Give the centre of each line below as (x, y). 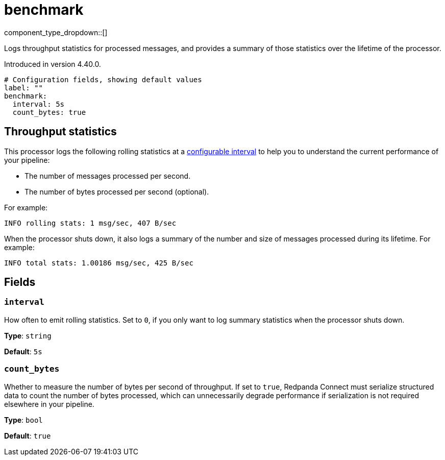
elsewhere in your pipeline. (49, 404)
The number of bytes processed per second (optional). (117, 191)
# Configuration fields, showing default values (103, 79)
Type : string (28, 335)
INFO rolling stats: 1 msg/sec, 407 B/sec (90, 223)
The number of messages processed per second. (108, 176)
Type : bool (23, 420)
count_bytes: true (49, 112)
